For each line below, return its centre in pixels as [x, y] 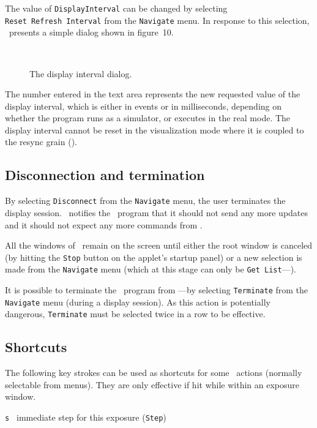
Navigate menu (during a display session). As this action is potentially [138, 302]
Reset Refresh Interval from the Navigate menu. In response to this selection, [157, 20]
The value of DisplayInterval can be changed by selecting [116, 8]
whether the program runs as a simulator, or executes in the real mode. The [148, 118]
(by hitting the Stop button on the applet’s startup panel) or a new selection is [154, 257]
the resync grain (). [41, 142]
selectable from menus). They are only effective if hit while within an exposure [152, 384]
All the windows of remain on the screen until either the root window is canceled [159, 245]
